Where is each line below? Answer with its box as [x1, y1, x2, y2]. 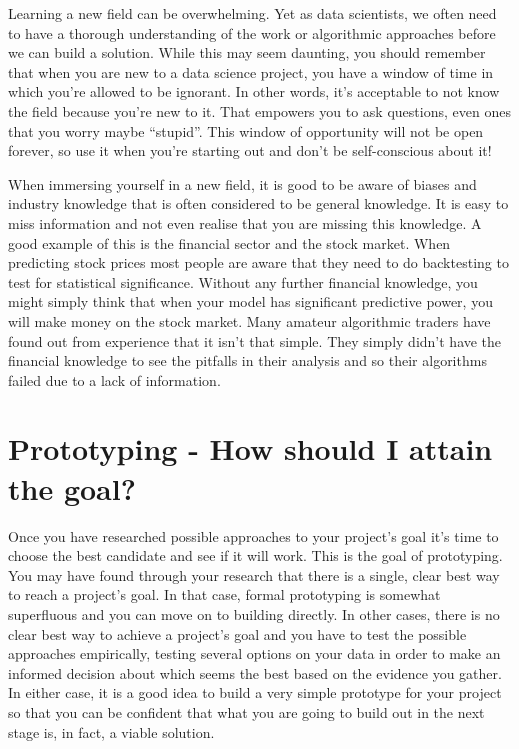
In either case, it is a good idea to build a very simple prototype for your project [8, 682, 502, 703]
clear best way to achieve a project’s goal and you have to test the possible [8, 623, 467, 644]
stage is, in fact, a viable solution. [8, 721, 215, 742]
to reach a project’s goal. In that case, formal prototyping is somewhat [8, 584, 441, 605]
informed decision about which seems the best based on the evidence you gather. [8, 662, 502, 683]
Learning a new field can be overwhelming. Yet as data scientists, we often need [8, 3, 497, 23]
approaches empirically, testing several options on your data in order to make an [8, 643, 501, 664]
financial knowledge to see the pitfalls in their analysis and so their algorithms [8, 350, 487, 371]
